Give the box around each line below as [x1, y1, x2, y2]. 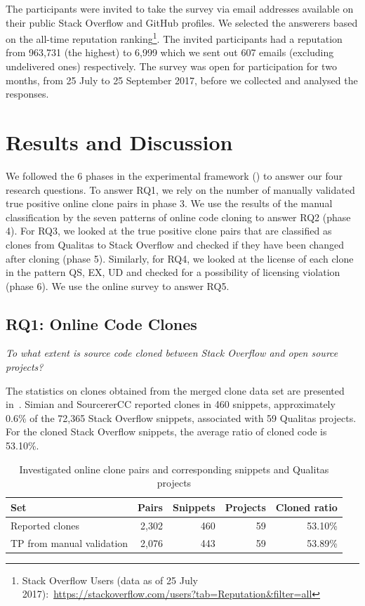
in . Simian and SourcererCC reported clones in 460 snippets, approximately [6, 397, 336, 411]
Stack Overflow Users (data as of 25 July [22, 572, 198, 587]
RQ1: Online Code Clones [6, 312, 197, 334]
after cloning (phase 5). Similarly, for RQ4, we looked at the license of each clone [6, 251, 354, 265]
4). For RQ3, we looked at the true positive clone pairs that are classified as [6, 223, 332, 238]
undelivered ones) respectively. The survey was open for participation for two [6, 59, 337, 74]
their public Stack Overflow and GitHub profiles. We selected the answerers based [6, 15, 358, 29]
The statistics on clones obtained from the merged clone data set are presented [6, 383, 345, 397]
